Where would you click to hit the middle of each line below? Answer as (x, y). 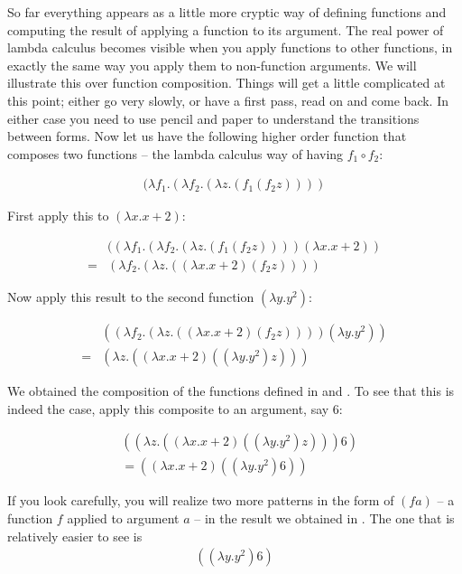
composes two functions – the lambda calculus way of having (176, 153)
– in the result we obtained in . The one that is (324, 518)
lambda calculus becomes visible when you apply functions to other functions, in (230, 47)
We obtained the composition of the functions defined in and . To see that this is (231, 391)
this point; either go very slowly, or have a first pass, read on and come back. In (228, 100)
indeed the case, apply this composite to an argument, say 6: (175, 408)
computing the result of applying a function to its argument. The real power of (226, 29)
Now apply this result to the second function (131, 297)
